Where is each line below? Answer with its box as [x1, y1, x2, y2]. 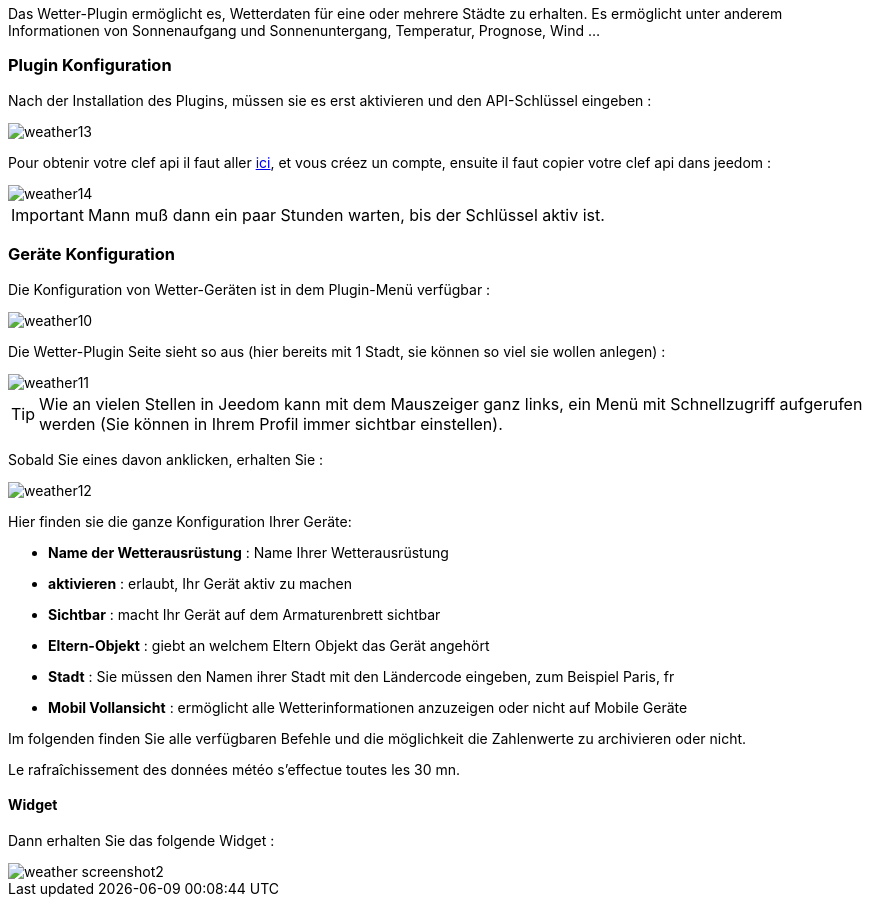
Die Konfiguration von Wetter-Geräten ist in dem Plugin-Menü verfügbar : [8, 280, 491, 298]
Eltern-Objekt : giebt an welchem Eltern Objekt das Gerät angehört [48, 636, 490, 654]
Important [11, 204, 84, 225]
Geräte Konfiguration [8, 244, 175, 265]
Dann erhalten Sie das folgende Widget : [8, 831, 275, 849]
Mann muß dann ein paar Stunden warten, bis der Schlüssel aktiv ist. [87, 204, 605, 225]
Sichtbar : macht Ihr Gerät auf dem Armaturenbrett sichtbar [48, 605, 441, 623]
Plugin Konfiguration [8, 55, 172, 76]
